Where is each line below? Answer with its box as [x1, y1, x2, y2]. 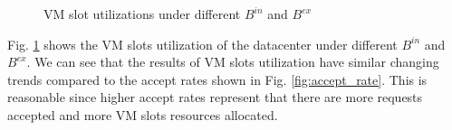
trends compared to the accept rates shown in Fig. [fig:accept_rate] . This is [7, 70, 428, 88]
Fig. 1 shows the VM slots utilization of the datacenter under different [7, 34, 398, 53]
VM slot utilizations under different [43, 5, 241, 23]
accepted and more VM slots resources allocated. [7, 105, 278, 124]
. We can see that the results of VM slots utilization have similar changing [26, 52, 439, 71]
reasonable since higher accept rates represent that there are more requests [7, 88, 423, 107]
